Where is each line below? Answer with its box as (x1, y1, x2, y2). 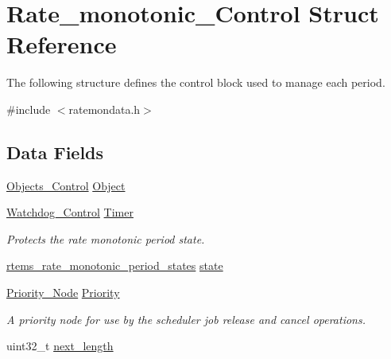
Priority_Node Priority (6, 284, 120, 301)
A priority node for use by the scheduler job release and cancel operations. (6, 310, 366, 327)
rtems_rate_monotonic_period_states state (6, 257, 223, 274)
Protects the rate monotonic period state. (6, 230, 205, 247)
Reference (6, 28, 117, 60)
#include (6, 100, 51, 117)
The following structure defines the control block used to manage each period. (6, 74, 385, 91)
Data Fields (6, 139, 104, 164)
